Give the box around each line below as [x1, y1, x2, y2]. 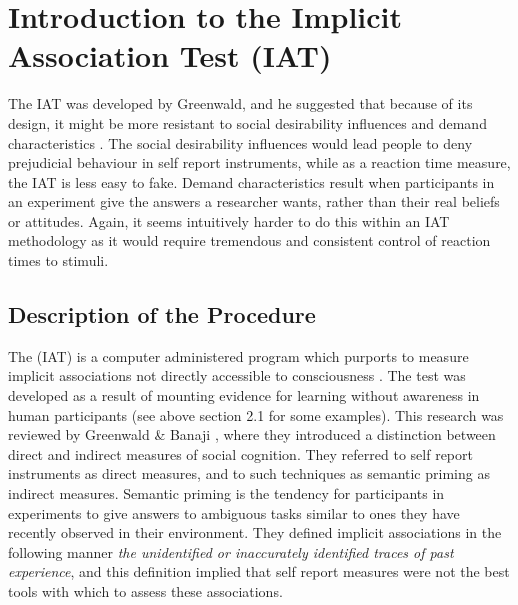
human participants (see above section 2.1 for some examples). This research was [8, 404, 504, 425]
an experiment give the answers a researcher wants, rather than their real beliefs [8, 191, 500, 212]
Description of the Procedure [8, 299, 316, 330]
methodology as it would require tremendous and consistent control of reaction [8, 230, 491, 251]
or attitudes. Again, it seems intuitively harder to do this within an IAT [8, 210, 450, 231]
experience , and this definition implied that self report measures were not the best [8, 561, 510, 582]
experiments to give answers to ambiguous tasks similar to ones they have [8, 502, 460, 523]
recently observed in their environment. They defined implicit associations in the [8, 522, 502, 543]
